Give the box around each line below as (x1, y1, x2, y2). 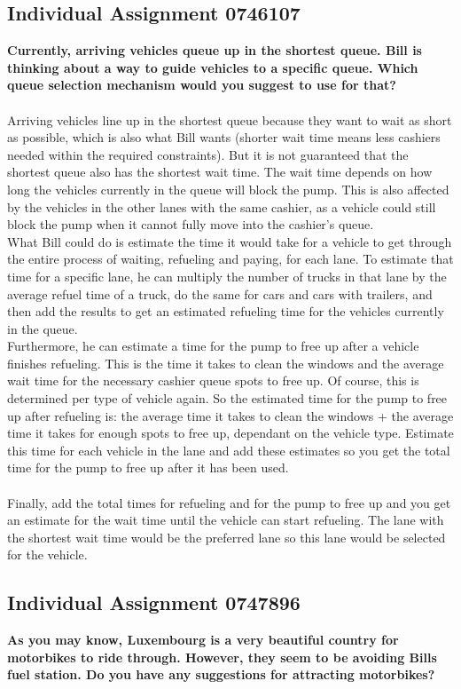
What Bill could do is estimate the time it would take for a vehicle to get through (7, 232, 452, 250)
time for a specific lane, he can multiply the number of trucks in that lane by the (7, 266, 447, 285)
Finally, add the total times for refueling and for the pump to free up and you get (7, 493, 451, 511)
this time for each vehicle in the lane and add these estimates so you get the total (7, 440, 450, 459)
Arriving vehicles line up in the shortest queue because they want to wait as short (7, 110, 452, 129)
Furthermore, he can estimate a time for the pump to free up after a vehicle (7, 337, 419, 355)
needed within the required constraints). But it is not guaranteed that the (7, 145, 409, 163)
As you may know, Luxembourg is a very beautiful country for (7, 630, 399, 649)
